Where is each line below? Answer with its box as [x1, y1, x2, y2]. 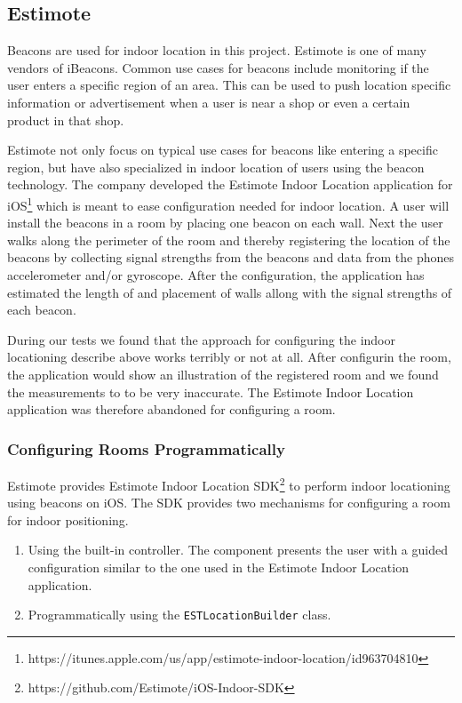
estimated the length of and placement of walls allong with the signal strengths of [7, 283, 452, 301]
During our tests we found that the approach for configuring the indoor [7, 330, 395, 348]
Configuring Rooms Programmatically [7, 437, 285, 459]
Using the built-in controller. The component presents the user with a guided [28, 540, 448, 559]
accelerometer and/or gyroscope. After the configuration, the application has [7, 265, 425, 284]
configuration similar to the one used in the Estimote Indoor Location [28, 557, 409, 576]
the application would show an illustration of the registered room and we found [7, 364, 439, 383]
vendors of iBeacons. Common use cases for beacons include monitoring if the [7, 58, 429, 76]
